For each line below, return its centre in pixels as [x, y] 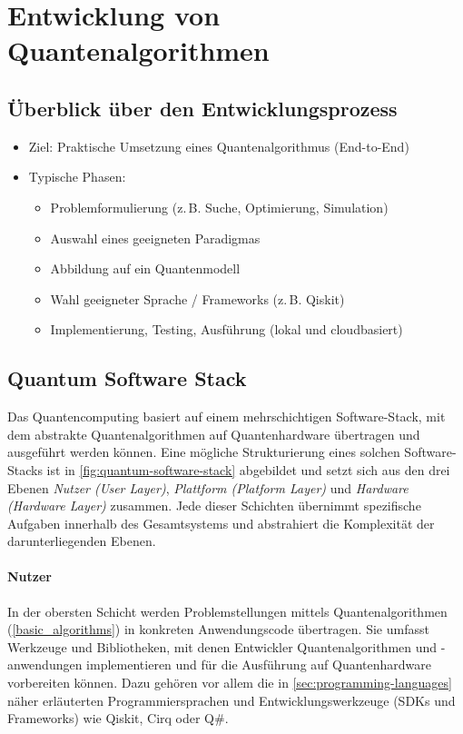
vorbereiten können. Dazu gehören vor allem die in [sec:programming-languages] [230, 683]
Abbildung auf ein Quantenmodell [145, 268]
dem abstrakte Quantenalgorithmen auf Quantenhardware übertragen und [214, 434]
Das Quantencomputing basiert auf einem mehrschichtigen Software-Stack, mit [227, 417]
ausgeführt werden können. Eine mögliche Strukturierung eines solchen [204, 452]
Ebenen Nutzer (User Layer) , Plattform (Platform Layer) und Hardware [208, 487]
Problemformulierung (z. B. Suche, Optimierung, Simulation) [219, 207]
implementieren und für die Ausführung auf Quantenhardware [259, 665]
